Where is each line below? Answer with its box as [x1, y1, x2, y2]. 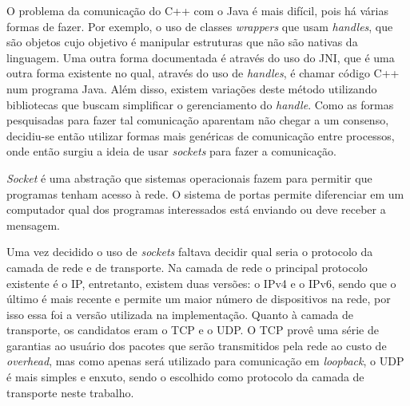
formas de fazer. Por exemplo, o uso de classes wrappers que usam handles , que [6, 18, 393, 34]
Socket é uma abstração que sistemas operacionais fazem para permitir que [6, 169, 372, 186]
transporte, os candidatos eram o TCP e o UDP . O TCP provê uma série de [6, 321, 379, 338]
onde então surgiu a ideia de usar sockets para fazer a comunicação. [6, 143, 336, 160]
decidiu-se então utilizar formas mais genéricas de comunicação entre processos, [6, 127, 395, 144]
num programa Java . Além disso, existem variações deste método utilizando [6, 80, 377, 97]
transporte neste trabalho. [6, 384, 134, 400]
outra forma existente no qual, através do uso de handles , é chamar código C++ [6, 65, 400, 81]
